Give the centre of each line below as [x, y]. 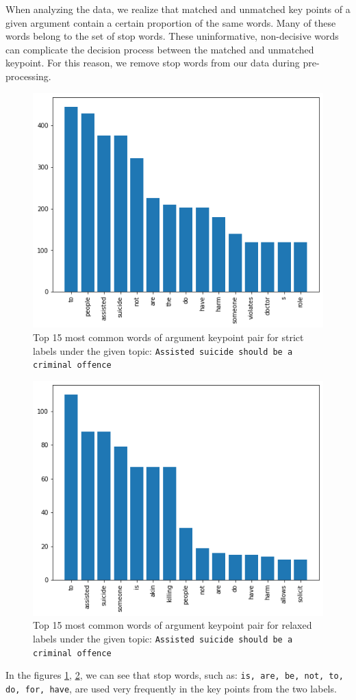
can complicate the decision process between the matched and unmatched [160, 49]
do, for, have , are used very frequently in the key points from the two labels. [171, 688]
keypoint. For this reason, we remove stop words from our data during [153, 63]
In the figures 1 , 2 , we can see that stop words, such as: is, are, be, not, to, [175, 675]
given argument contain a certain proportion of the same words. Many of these [171, 22]
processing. [28, 76]
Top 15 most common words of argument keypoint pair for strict [168, 337]
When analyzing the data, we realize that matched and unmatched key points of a [178, 9]
